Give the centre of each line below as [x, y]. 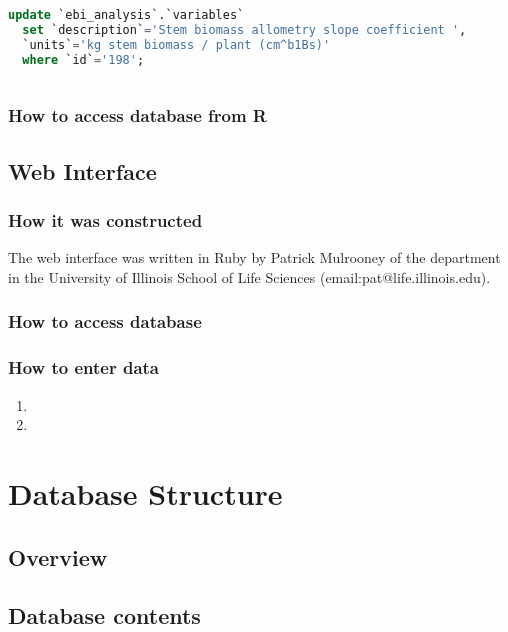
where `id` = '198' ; [83, 59]
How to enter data [84, 367]
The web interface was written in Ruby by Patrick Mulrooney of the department [254, 257]
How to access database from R [137, 115]
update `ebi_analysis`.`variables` [126, 15]
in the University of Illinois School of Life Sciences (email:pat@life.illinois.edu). [249, 276]
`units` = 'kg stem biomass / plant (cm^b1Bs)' [176, 44]
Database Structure [145, 492]
